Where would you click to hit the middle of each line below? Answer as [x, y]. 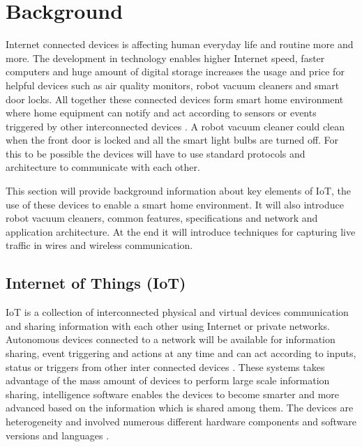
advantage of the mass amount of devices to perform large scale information [168, 380]
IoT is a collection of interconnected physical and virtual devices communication [177, 312]
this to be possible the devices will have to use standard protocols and [156, 153]
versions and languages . [58, 435]
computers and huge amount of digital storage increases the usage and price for [175, 71]
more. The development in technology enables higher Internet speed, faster [165, 58]
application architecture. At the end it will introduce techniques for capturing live [181, 231]
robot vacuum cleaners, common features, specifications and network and [162, 218]
